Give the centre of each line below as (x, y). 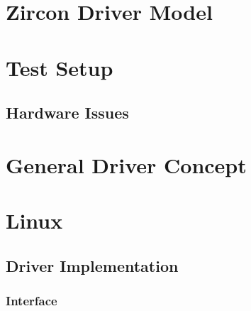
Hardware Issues (67, 113)
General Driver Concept (126, 164)
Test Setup (60, 67)
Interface (32, 300)
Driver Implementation (92, 265)
